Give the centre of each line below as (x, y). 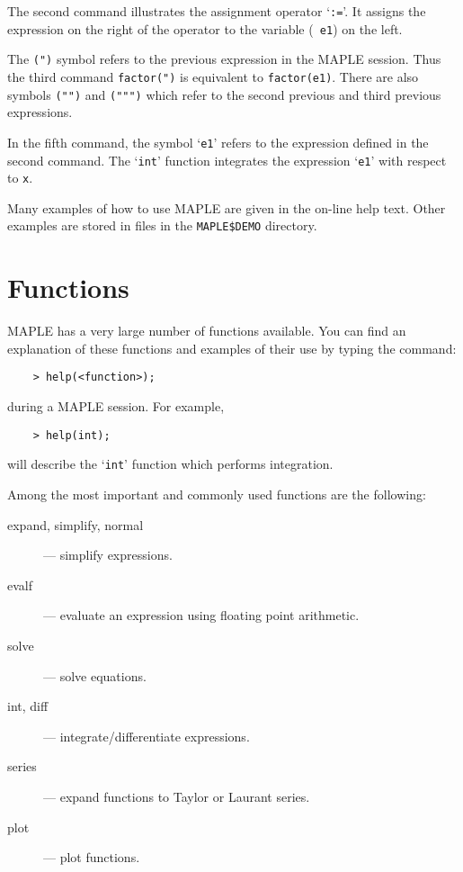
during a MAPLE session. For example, (116, 406)
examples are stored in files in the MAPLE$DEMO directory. (162, 225)
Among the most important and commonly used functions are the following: (217, 494)
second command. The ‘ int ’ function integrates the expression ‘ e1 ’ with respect (227, 160)
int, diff (28, 706)
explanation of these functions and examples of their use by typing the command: (232, 348)
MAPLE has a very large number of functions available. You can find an (207, 331)
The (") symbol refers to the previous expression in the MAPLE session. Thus (224, 59)
